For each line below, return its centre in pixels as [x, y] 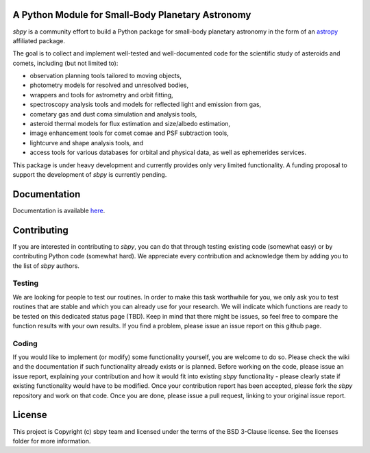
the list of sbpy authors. [46, 266]
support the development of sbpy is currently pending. [90, 174]
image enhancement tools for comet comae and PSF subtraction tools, [129, 133]
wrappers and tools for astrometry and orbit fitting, [102, 95]
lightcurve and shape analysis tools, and [87, 143]
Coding [25, 343]
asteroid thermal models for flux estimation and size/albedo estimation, [130, 124]
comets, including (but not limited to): [65, 63]
